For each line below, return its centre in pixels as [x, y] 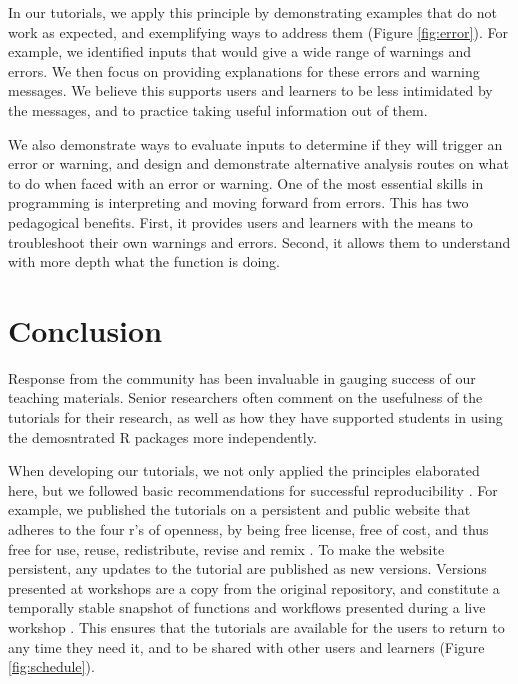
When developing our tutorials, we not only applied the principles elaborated [244, 470]
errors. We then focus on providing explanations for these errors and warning [244, 70]
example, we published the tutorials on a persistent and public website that [239, 509]
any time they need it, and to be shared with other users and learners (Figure [246, 646]
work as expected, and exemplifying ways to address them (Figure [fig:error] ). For [258, 31]
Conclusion [85, 329]
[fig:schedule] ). [51, 666]
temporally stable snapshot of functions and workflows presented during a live [247, 607]
